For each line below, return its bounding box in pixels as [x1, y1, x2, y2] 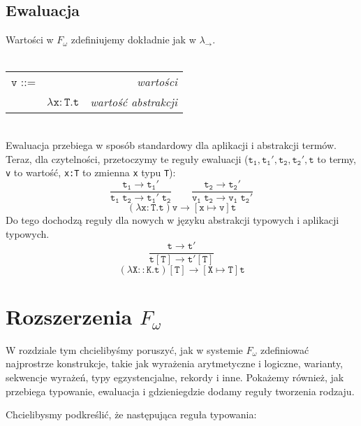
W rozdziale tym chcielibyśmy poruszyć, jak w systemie [6, 342, 243, 357]
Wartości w [6, 32, 54, 47]
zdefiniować [260, 342, 309, 357]
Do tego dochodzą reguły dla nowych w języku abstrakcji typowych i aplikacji [6, 213, 339, 227]
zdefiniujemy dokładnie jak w [71, 32, 196, 47]
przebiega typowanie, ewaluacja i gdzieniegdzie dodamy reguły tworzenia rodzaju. [6, 383, 355, 398]
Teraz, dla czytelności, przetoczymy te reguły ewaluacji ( [6, 151, 249, 166]
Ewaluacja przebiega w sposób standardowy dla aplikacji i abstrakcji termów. [6, 137, 337, 152]
